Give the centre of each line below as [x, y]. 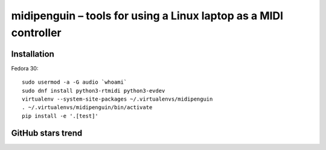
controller [36, 33]
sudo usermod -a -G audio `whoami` [75, 82]
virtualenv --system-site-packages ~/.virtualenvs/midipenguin [117, 99]
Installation [33, 54]
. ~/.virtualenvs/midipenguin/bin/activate [87, 108]
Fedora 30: [25, 68]
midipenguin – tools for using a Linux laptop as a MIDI [147, 16]
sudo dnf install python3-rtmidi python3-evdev [94, 91]
